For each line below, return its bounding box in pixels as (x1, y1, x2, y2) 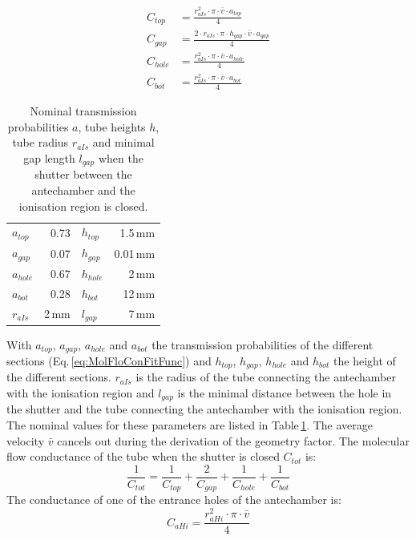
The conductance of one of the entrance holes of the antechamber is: (6, 491, 341, 508)
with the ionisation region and (6, 385, 155, 401)
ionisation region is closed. (18, 197, 148, 214)
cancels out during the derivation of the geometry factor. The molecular (57, 432, 410, 449)
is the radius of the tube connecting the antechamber (135, 369, 396, 385)
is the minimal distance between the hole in (177, 385, 392, 401)
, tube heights (78, 118, 146, 135)
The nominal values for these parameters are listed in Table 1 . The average (6, 417, 374, 433)
